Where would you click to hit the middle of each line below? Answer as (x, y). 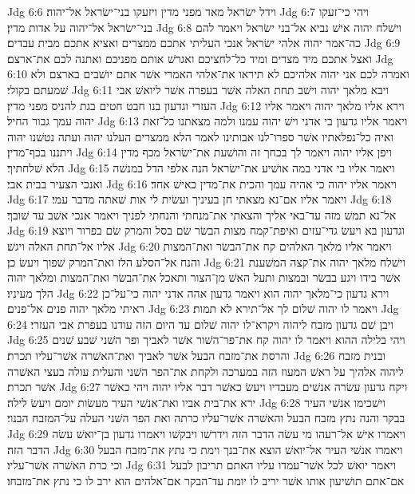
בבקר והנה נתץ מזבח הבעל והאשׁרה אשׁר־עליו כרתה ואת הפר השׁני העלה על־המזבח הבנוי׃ (206, 418)
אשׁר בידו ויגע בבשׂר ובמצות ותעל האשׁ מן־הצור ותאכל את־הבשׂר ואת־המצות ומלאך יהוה (204, 277)
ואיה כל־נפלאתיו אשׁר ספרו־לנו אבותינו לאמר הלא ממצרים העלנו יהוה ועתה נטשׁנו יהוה (200, 136)
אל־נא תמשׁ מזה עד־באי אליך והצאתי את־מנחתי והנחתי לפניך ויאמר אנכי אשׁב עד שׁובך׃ (202, 214)
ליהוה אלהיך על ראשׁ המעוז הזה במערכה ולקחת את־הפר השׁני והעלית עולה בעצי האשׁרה (206, 371)
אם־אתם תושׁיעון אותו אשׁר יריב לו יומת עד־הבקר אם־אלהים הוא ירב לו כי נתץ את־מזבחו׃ (206, 480)
